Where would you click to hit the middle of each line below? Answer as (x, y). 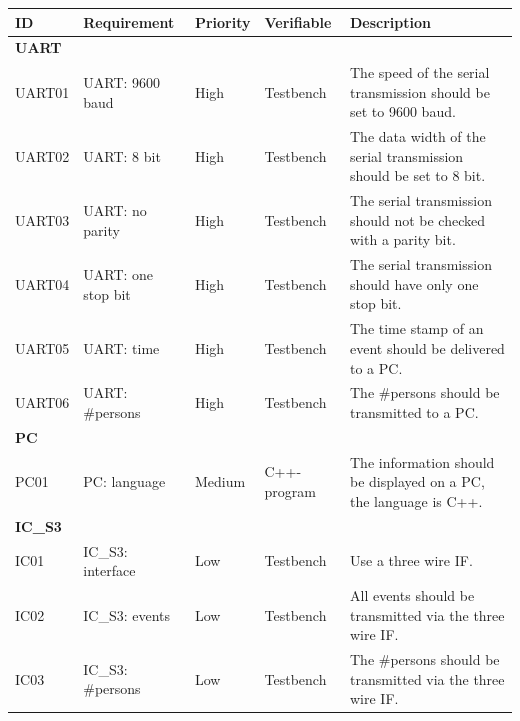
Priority (222, 21)
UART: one (118, 274)
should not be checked (417, 219)
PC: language (124, 481)
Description (390, 21)
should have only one (414, 283)
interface (109, 570)
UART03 (42, 219)
